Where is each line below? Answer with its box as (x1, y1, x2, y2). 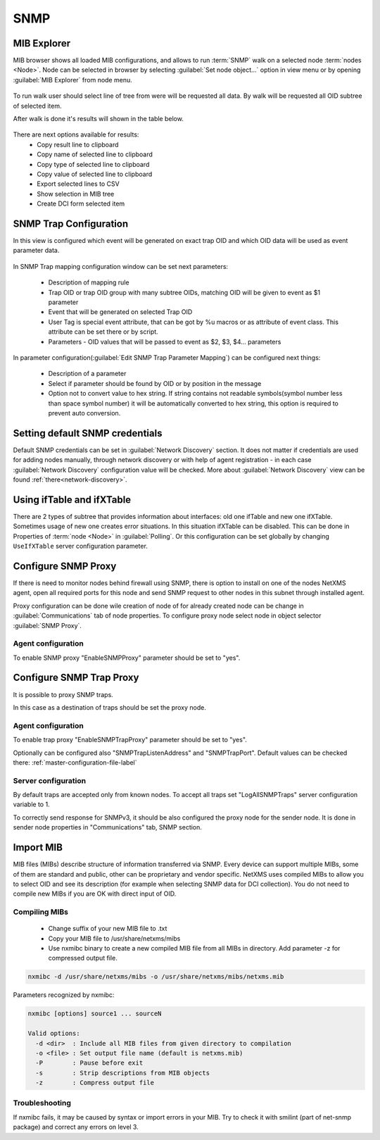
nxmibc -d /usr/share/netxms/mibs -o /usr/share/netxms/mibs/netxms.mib (27, 972, 284, 981)
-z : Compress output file (35, 1079, 155, 1087)
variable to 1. (13, 800, 50, 809)
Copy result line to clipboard (37, 140, 119, 149)
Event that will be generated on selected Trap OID (48, 308, 193, 316)
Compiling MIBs (13, 907, 68, 917)
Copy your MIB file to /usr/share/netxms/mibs (48, 934, 181, 943)
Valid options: (27, 1029, 80, 1038)
